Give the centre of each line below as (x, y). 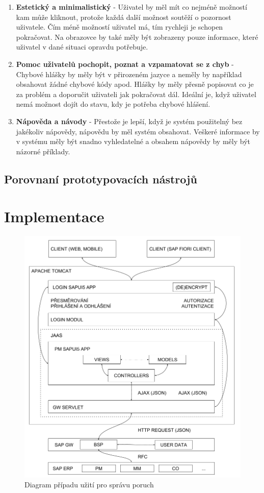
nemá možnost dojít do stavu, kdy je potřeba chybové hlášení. (113, 104)
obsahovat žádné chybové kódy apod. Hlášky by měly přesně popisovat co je (135, 84)
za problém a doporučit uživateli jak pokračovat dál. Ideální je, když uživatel (136, 94)
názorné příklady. (43, 151)
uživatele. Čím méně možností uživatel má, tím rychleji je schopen (120, 27)
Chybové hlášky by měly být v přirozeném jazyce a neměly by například (129, 74)
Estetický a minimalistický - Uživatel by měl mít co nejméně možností (131, 7)
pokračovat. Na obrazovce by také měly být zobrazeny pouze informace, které (137, 37)
